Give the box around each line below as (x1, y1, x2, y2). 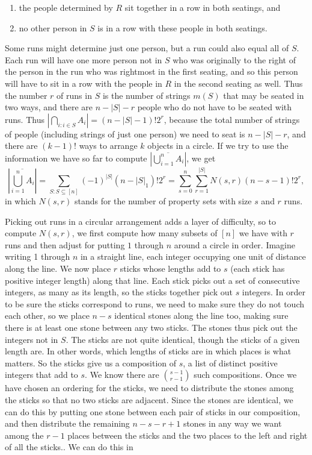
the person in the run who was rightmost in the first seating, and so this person (5, 65, 298, 78)
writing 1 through (5, 250, 70, 263)
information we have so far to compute (5, 151, 147, 164)
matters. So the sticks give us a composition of (5, 356, 177, 369)
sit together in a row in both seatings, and (124, 1, 281, 13)
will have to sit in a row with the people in (5, 77, 162, 89)
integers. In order (242, 286, 306, 298)
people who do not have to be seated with (137, 101, 292, 113)
